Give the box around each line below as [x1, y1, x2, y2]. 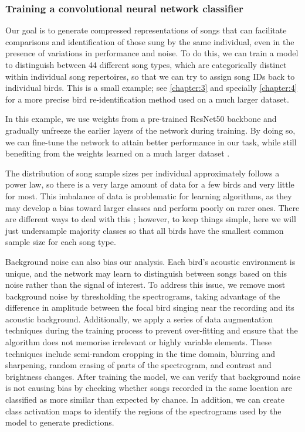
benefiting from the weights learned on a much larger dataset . [5, 147, 230, 159]
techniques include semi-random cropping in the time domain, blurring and [5, 347, 276, 359]
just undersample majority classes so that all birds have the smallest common [5, 224, 284, 236]
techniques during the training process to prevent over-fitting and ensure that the [5, 324, 298, 336]
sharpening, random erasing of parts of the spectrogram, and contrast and [5, 359, 272, 371]
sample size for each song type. [5, 236, 116, 248]
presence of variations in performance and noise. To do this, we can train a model [5, 47, 299, 59]
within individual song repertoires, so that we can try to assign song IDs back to [5, 70, 295, 82]
